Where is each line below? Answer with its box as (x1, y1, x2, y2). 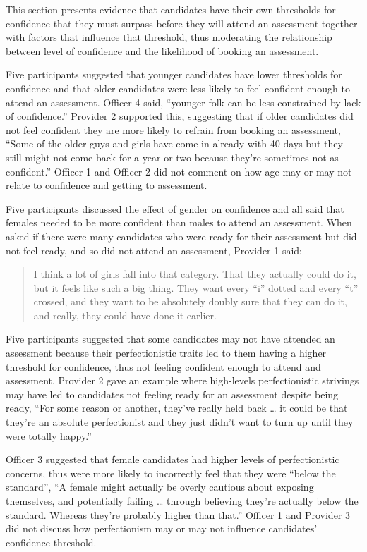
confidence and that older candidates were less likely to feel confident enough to (6, 80, 350, 95)
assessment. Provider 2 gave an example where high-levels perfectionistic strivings (6, 373, 359, 388)
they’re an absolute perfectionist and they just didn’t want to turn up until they (6, 415, 354, 429)
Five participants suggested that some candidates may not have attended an (6, 331, 335, 346)
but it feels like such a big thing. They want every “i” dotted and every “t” (33, 280, 359, 295)
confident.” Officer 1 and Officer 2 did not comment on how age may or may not (6, 164, 352, 178)
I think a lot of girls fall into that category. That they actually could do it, (33, 266, 356, 281)
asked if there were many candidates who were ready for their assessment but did (6, 228, 357, 243)
